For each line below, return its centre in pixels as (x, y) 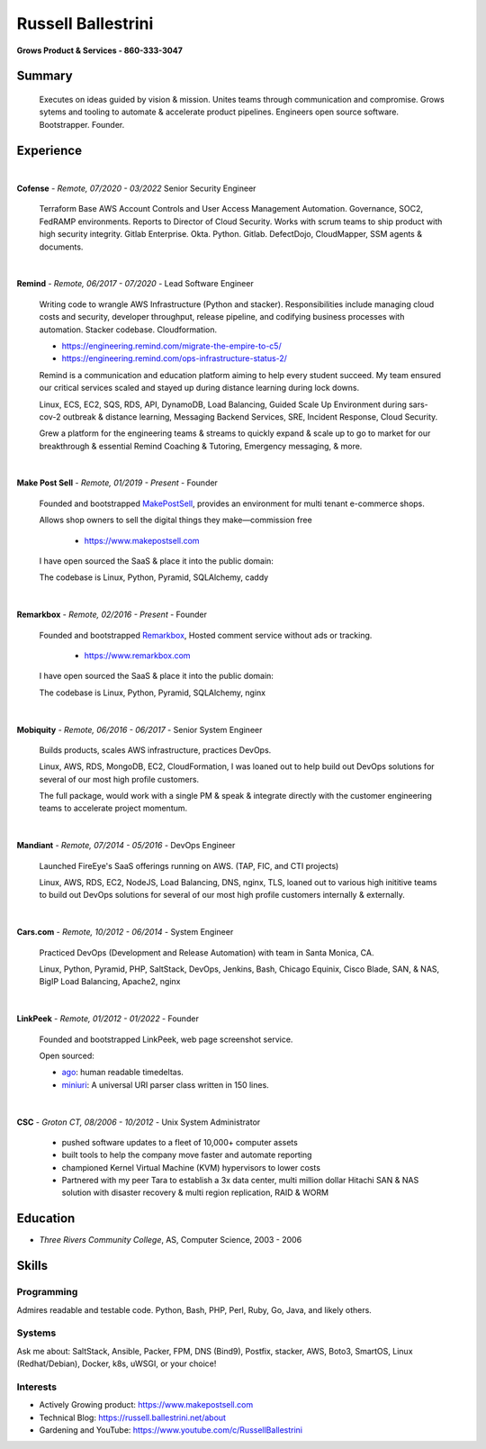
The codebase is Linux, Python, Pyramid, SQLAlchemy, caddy (154, 577)
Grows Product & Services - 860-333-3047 (100, 50)
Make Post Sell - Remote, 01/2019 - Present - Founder (117, 483)
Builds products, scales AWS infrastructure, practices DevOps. (155, 750)
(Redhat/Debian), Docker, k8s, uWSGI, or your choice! (117, 1363)
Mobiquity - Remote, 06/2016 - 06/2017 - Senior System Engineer (139, 729)
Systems (36, 1333)
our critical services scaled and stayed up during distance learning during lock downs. (199, 388)
